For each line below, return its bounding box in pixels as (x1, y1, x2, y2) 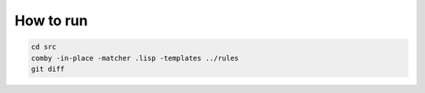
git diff (31, 64, 65, 73)
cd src (31, 43, 57, 51)
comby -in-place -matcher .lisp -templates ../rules (31, 54, 239, 62)
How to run (14, 12, 88, 29)
